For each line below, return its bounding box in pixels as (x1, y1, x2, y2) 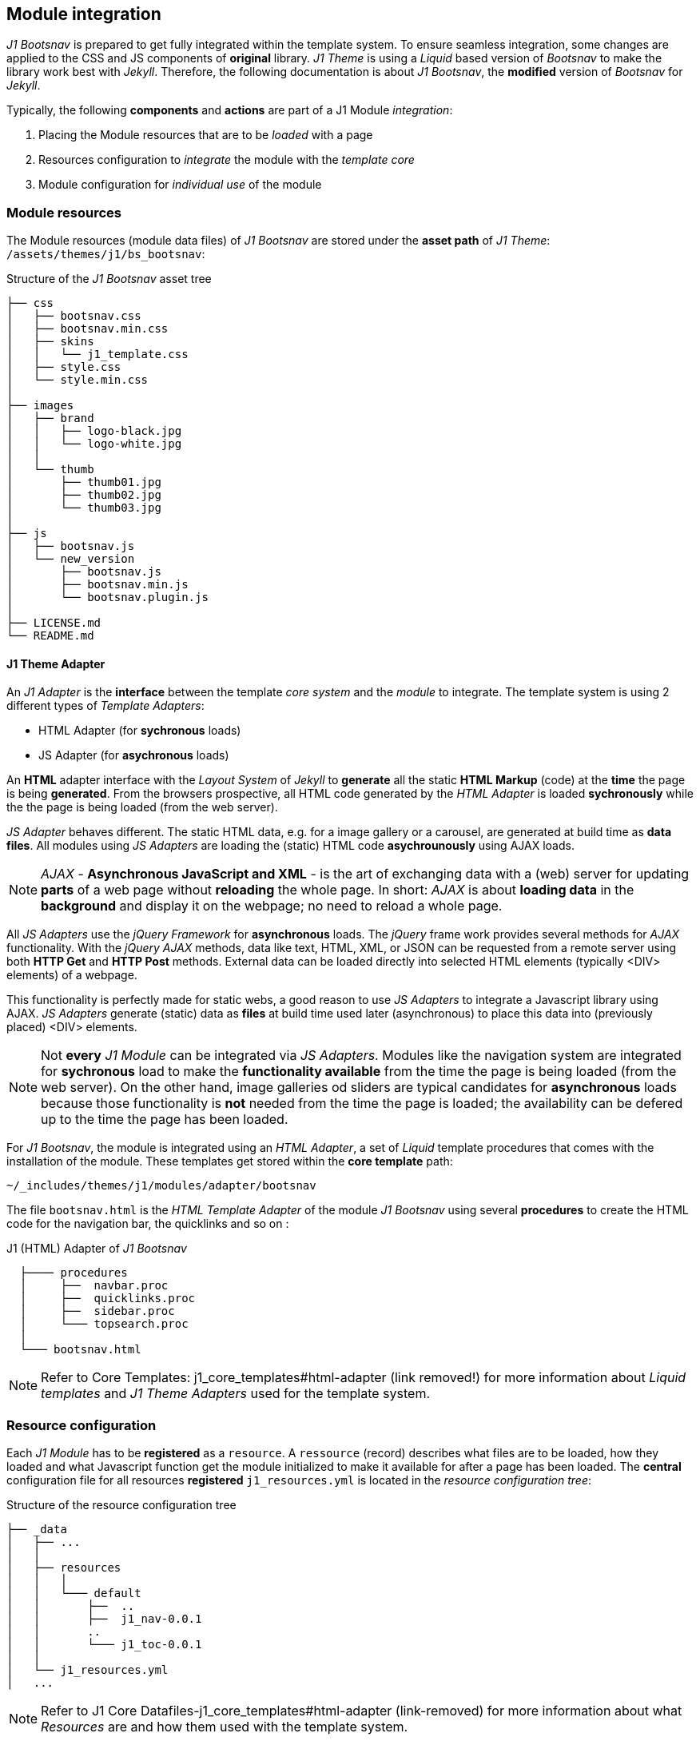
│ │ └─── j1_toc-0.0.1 (6, 1638, 202, 1651)
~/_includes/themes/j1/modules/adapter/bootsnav (6, 1179, 316, 1193)
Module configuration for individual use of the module (38, 177, 322, 192)
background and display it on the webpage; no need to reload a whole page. (41, 898, 503, 914)
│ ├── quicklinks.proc (19, 1292, 196, 1305)
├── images (6, 399, 74, 412)
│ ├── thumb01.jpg (6, 476, 161, 489)
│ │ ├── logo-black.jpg (6, 424, 182, 438)
